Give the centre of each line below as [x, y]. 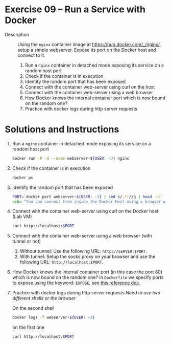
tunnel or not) [27, 241]
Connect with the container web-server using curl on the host [90, 87]
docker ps [23, 178]
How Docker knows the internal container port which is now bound [95, 98]
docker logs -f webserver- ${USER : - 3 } [53, 318]
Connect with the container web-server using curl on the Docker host [85, 211]
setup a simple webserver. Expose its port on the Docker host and [87, 50]
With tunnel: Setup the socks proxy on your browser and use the [88, 256]
